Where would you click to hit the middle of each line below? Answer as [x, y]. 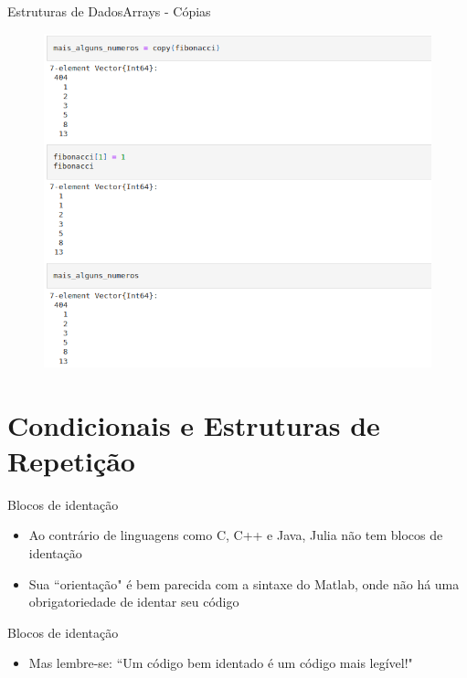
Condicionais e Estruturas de [194, 424]
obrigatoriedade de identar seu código [134, 602]
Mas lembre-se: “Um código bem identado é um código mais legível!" [221, 663]
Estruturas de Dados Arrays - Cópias [109, 11]
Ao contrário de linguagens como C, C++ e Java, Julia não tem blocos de [236, 535]
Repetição [71, 460]
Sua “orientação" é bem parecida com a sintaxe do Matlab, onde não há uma [244, 583]
